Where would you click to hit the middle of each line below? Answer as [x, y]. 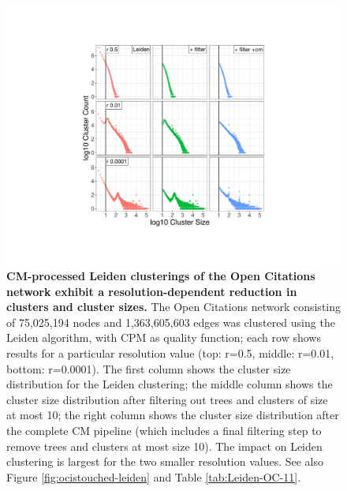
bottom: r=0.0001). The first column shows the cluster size [149, 368]
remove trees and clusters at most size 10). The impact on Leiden [164, 446]
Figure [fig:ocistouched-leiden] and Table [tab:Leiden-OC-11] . [154, 476]
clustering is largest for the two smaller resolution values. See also [165, 461]
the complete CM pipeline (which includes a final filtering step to [164, 431]
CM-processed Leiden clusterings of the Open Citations [161, 276]
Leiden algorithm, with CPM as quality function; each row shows [164, 337]
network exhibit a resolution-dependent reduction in [152, 291]
